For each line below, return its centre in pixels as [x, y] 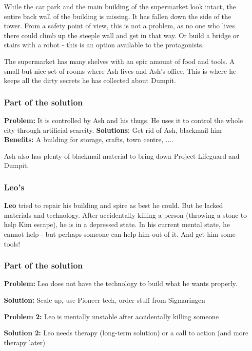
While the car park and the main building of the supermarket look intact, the [120, 6]
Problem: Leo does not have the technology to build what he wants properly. [121, 283]
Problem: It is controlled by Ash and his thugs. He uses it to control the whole [124, 120]
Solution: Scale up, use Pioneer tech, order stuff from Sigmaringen [105, 299]
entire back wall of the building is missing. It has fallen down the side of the [117, 16]
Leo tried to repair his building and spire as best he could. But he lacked [114, 205]
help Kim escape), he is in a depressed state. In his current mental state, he [117, 224]
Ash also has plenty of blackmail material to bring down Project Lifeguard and [122, 155]
